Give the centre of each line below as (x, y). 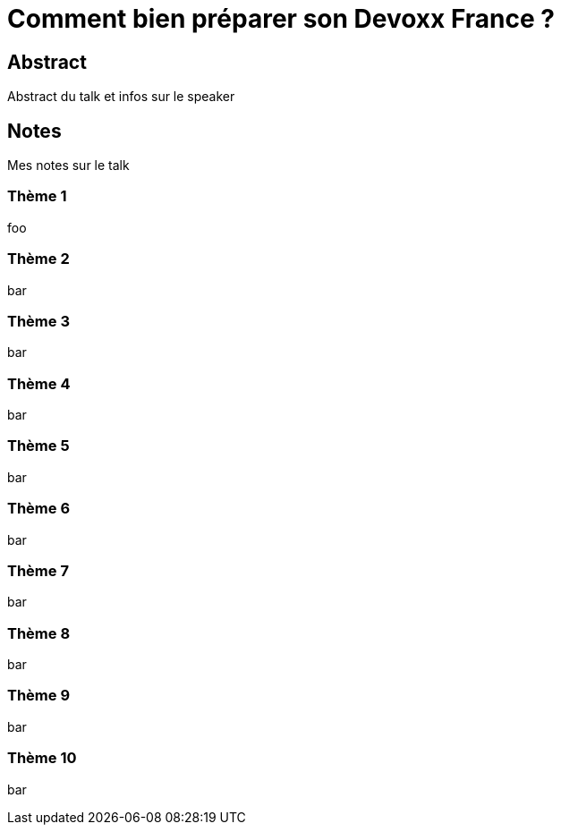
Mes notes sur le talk (68, 166)
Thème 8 (39, 633)
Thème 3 (38, 321)
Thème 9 (39, 696)
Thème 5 (38, 446)
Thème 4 (39, 383)
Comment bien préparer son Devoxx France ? (281, 19)
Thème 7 (38, 570)
